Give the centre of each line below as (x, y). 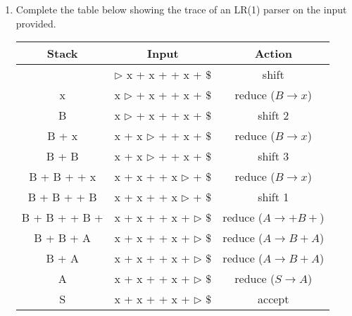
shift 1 (274, 197)
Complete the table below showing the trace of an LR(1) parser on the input (181, 9)
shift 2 (274, 115)
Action (273, 53)
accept (274, 299)
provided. (36, 23)
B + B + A (63, 238)
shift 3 (274, 156)
